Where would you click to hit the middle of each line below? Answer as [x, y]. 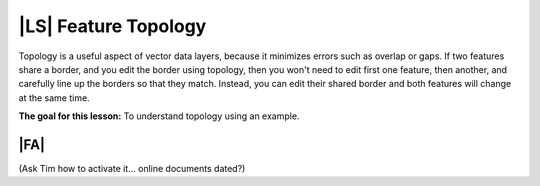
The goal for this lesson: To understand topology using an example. [159, 116]
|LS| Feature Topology [112, 26]
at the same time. [54, 97]
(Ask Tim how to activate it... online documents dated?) [132, 169]
